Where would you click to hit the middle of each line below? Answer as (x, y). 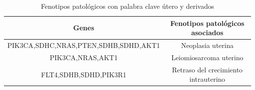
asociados (207, 33)
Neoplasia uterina (207, 45)
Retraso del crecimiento (207, 69)
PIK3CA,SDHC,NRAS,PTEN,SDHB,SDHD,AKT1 (84, 45)
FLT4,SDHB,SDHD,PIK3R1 (84, 74)
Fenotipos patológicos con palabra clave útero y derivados (127, 6)
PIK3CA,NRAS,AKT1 (84, 57)
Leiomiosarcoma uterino (207, 57)
